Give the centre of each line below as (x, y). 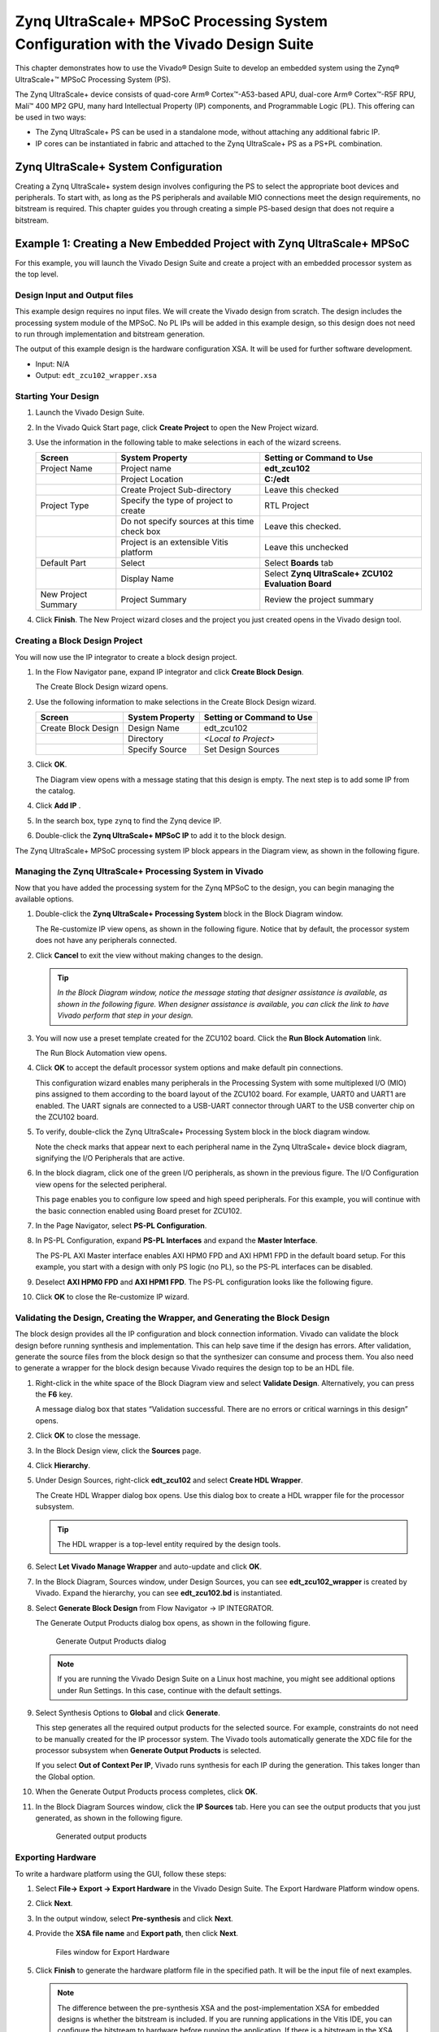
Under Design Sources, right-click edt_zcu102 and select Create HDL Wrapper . (170, 1480)
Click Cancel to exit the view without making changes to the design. (149, 955)
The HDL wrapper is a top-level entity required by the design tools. (169, 1544)
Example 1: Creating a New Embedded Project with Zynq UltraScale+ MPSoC (212, 243)
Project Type (65, 506)
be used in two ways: (51, 117)
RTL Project (287, 506)
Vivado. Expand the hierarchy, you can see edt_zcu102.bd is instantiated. (159, 1593)
